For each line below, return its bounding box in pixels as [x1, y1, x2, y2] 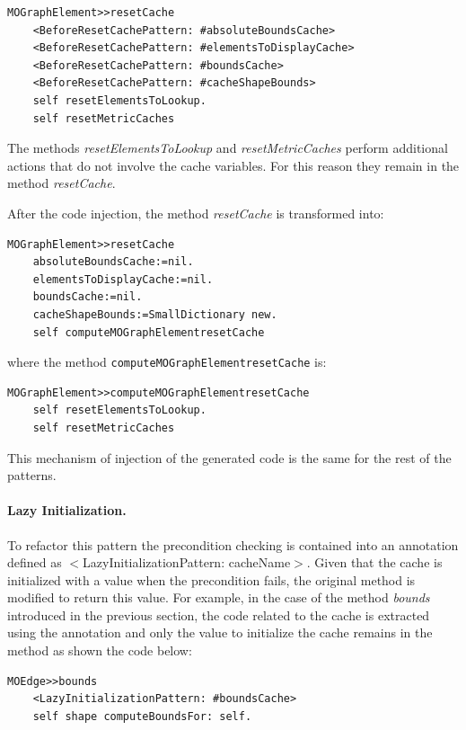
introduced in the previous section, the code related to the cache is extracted [7, 605, 430, 624]
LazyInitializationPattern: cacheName [83, 553, 291, 572]
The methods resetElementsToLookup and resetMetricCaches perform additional [7, 138, 448, 157]
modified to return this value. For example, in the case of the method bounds [7, 588, 430, 607]
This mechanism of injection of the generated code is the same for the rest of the [7, 448, 452, 467]
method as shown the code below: [7, 641, 192, 660]
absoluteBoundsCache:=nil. [32, 255, 194, 269]
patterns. [7, 466, 57, 485]
